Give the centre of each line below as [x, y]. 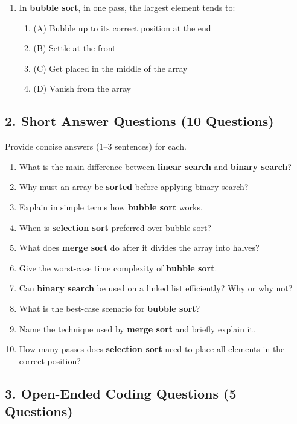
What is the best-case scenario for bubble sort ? [109, 308]
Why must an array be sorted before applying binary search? [134, 187]
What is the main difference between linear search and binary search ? [155, 166]
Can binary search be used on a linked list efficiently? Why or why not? [156, 288]
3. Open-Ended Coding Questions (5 [121, 393]
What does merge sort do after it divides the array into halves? [139, 248]
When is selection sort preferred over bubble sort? [115, 227]
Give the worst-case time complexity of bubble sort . [118, 267]
